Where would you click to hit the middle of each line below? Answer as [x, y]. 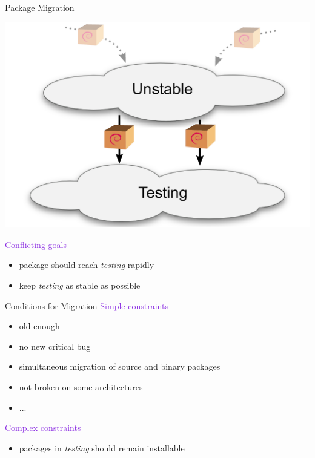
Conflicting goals [36, 244]
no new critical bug [55, 346]
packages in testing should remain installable [102, 447]
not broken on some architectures [81, 386]
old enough [39, 326]
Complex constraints [43, 427]
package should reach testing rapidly [87, 265]
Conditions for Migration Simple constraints [87, 305]
